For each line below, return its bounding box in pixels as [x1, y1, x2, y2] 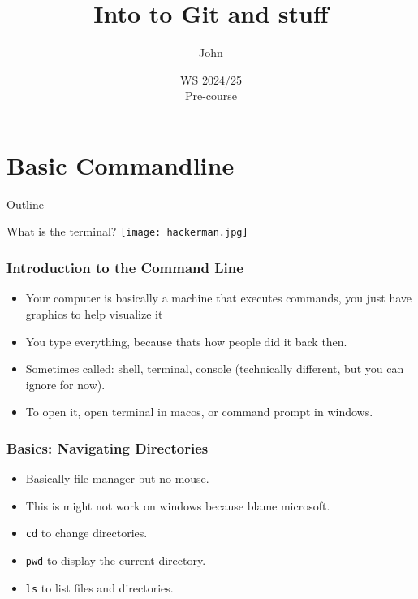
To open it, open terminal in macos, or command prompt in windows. [25, 403, 373, 420]
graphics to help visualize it [25, 305, 163, 322]
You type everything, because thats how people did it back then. [25, 332, 347, 349]
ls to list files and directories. [25, 579, 174, 596]
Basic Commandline [6, 148, 235, 181]
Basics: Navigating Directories [6, 437, 209, 458]
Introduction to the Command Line [6, 258, 243, 278]
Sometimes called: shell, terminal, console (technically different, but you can [25, 360, 404, 377]
